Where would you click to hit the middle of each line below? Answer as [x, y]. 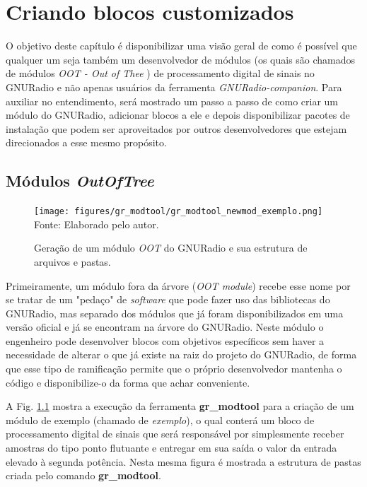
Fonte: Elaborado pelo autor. [97, 224]
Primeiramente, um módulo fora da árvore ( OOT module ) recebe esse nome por [178, 285]
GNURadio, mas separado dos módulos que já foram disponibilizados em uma [175, 313]
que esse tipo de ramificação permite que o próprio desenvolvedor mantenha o [174, 369]
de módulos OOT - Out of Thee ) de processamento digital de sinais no [160, 73]
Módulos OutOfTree [80, 181]
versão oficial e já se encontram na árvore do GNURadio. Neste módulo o [165, 327]
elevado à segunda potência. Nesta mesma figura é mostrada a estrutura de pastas [183, 461]
